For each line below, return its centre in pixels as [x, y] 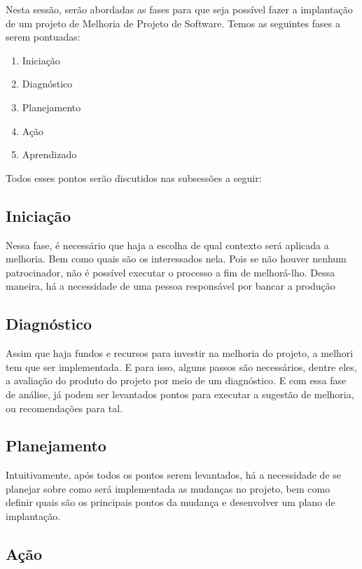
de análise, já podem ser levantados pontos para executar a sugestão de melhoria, [180, 394]
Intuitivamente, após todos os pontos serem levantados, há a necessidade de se [173, 475]
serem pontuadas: [43, 37]
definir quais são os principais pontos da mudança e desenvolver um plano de [170, 502]
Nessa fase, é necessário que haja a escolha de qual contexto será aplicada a [167, 245]
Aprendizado [49, 154]
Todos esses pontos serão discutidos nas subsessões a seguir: [134, 177]
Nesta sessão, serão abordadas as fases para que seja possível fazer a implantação [179, 9]
